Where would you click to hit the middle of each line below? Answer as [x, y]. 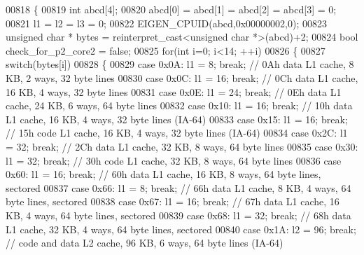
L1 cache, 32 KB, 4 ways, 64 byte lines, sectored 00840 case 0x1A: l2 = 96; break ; [181, 229]
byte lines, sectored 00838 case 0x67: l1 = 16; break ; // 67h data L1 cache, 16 [173, 201]
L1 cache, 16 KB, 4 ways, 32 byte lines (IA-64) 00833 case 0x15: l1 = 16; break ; [177, 119]
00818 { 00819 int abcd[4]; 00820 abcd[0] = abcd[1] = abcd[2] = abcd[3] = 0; [171, 9]
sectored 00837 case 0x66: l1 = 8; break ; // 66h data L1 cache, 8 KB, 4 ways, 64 [178, 187]
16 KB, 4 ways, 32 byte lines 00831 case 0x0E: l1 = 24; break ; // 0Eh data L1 [174, 91]
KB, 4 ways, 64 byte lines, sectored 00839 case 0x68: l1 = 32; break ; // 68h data [178, 215]
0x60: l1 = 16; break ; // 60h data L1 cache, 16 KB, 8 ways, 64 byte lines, [163, 174]
